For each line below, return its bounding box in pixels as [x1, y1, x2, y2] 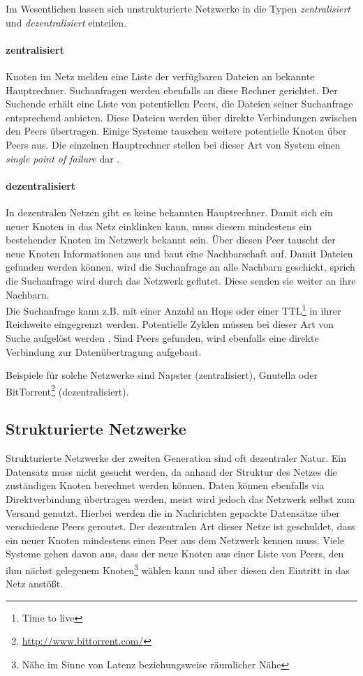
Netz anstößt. [6, 576, 64, 591]
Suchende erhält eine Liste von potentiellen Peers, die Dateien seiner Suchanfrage [6, 96, 353, 111]
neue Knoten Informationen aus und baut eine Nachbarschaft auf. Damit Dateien [6, 246, 353, 260]
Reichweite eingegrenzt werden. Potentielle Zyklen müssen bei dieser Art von [6, 317, 334, 331]
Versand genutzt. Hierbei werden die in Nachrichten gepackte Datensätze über [6, 505, 340, 520]
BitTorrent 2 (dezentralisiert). [6, 382, 129, 398]
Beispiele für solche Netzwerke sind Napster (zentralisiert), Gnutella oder [6, 368, 318, 382]
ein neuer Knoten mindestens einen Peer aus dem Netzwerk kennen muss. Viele [6, 532, 345, 547]
